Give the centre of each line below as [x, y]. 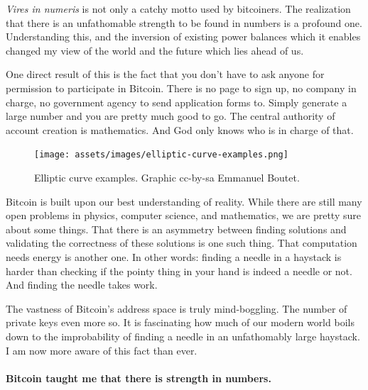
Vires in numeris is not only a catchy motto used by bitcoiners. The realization [178, 9]
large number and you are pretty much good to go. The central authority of [171, 116]
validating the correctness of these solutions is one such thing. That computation [182, 243]
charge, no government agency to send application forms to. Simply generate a [177, 102]
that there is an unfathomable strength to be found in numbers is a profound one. [184, 22]
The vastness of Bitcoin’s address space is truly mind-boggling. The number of [177, 308]
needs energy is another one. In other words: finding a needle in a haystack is [174, 256]
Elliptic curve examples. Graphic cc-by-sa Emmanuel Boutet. [167, 177]
